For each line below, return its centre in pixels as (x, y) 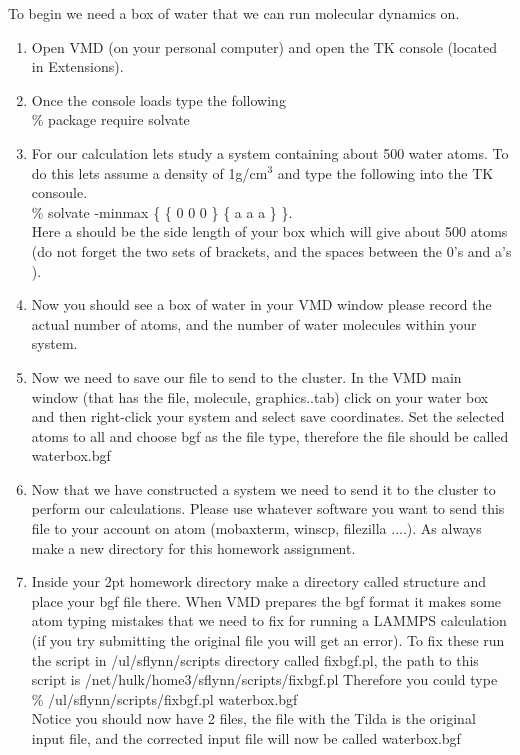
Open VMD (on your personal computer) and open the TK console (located (264, 46)
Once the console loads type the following (158, 99)
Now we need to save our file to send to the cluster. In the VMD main (246, 376)
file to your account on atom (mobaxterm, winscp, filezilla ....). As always (256, 528)
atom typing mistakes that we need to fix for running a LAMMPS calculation (269, 620)
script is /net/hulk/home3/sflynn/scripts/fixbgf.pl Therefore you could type (264, 679)
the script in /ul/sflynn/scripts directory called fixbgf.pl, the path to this (255, 659)
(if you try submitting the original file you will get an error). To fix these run (268, 640)
